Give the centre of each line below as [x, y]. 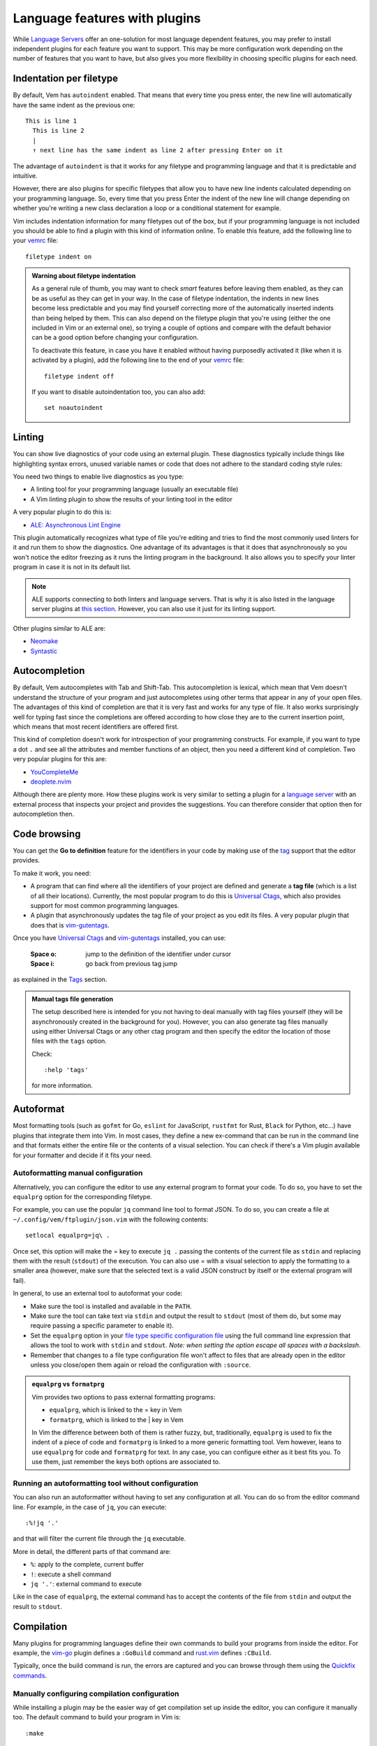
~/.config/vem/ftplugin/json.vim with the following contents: [111, 1219]
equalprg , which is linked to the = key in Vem [116, 1410]
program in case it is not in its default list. [72, 567]
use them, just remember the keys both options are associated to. [126, 1462]
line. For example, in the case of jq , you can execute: [90, 1507]
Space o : [44, 954]
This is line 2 [58, 131]
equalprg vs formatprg [68, 1384]
